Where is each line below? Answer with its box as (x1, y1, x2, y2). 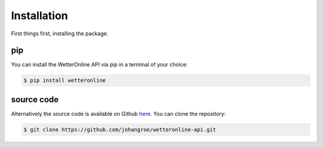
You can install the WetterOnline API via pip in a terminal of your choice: (11, 61, 188, 68)
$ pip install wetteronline (23, 77, 106, 84)
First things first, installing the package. (11, 30, 109, 37)
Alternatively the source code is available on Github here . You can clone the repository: (11, 110, 226, 117)
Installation (11, 9, 68, 22)
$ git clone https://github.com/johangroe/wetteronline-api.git (23, 126, 217, 133)
